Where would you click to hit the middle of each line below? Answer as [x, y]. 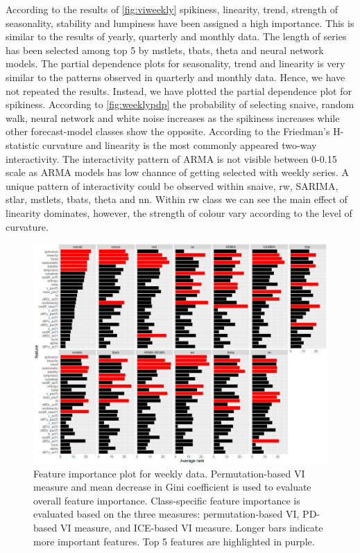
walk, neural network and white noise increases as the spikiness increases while [173, 117]
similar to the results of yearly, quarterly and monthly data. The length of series [176, 36]
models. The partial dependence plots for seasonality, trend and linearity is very [175, 63]
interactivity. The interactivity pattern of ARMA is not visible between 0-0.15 [171, 158]
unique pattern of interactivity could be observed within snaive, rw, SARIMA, [172, 185]
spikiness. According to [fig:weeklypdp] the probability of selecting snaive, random [180, 104]
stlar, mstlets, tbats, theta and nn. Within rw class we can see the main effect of [177, 199]
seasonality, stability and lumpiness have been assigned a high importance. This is [180, 23]
